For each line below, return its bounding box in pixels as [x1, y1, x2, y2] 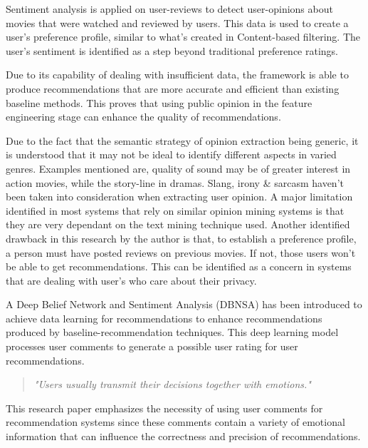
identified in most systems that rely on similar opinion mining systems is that [6, 203, 345, 218]
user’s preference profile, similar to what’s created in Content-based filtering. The [6, 29, 361, 44]
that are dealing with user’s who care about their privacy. [6, 273, 257, 287]
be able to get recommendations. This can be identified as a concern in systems [6, 259, 352, 274]
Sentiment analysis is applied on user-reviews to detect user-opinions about [6, 1, 333, 16]
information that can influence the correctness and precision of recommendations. [6, 429, 361, 444]
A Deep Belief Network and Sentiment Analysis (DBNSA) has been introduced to [6, 297, 362, 312]
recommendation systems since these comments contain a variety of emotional [6, 414, 345, 429]
